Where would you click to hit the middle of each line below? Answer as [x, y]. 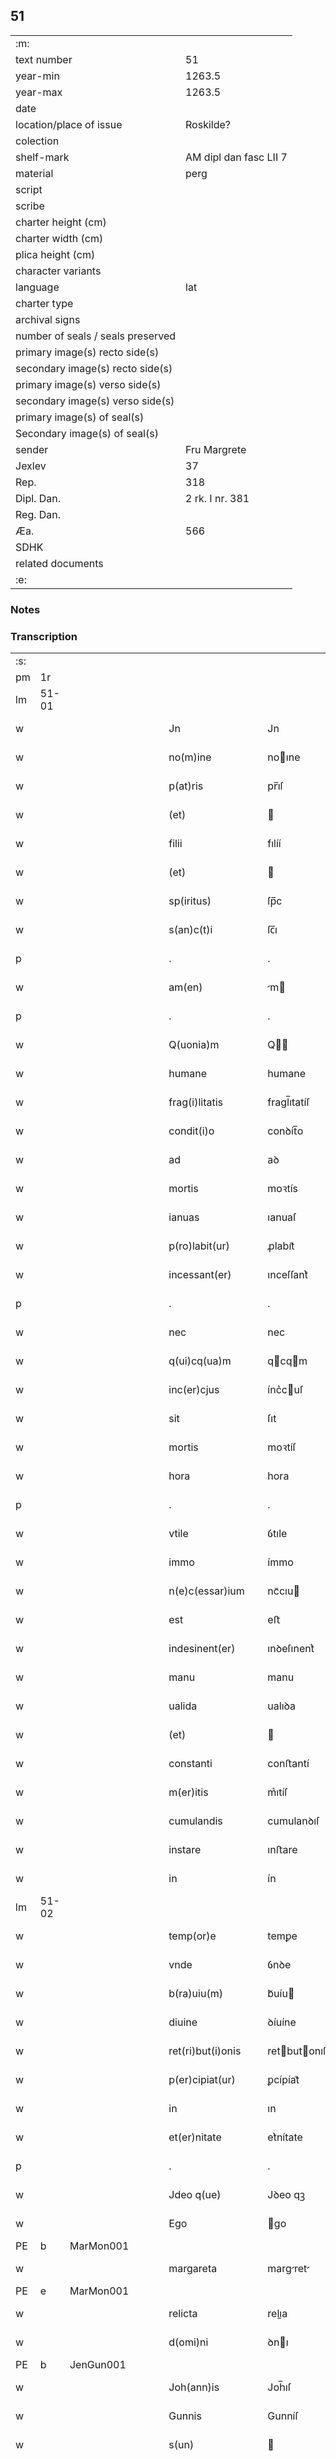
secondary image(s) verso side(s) [95, 401]
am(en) [185, 987]
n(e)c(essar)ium [206, 1591]
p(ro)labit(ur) [199, 1246]
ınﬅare [282, 1850]
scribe [30, 206]
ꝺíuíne [282, 2022]
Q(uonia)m [194, 1045]
